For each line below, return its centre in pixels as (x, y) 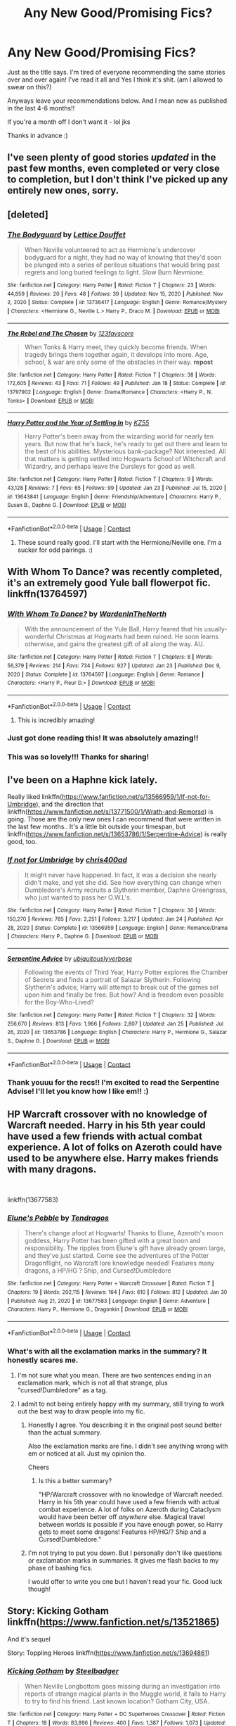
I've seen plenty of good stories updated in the (112, 157)
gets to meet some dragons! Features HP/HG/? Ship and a (122, 1532)
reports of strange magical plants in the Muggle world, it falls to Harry (125, 1694)
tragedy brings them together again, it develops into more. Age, (116, 354)
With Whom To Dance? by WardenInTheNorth (87, 614)
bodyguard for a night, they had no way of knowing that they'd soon (123, 258)
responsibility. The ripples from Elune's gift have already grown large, (125, 1248)
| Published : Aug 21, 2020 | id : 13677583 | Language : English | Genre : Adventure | (108, 1301)
